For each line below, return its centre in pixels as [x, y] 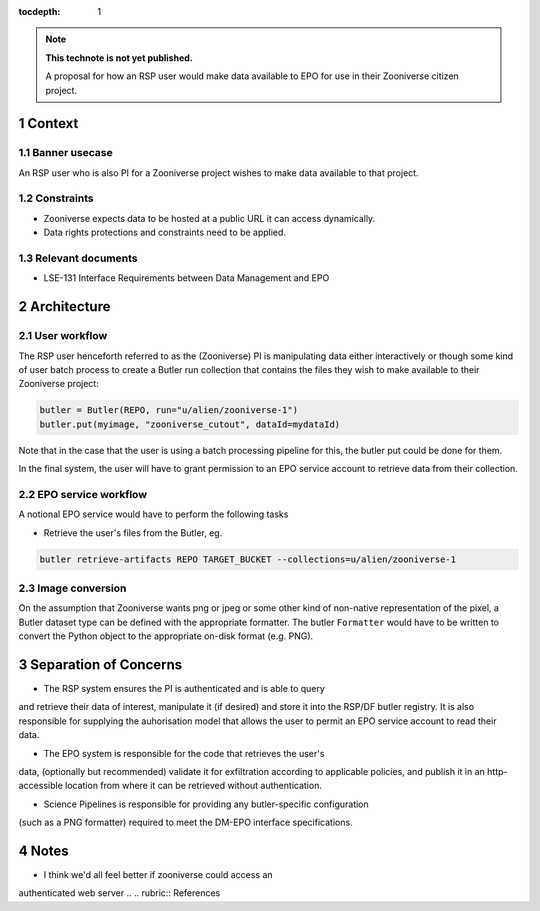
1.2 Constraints [56, 198]
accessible [41, 786]
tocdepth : [39, 11]
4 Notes [43, 850]
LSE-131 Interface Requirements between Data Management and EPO [186, 278]
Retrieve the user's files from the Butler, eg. [133, 532]
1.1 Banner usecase [66, 153]
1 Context [48, 123]
